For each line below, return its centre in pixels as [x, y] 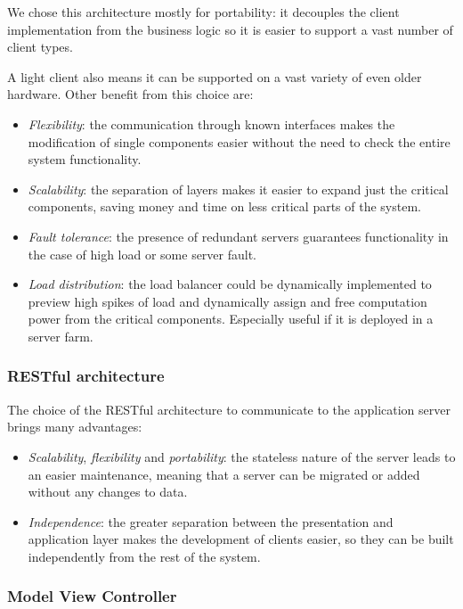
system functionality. [85, 159]
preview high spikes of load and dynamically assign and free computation [227, 301]
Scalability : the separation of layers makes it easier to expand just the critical [238, 189]
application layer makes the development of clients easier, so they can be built [241, 539]
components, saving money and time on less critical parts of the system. [224, 206]
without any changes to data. [108, 492]
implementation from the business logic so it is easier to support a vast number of [230, 29]
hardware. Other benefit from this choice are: [130, 94]
